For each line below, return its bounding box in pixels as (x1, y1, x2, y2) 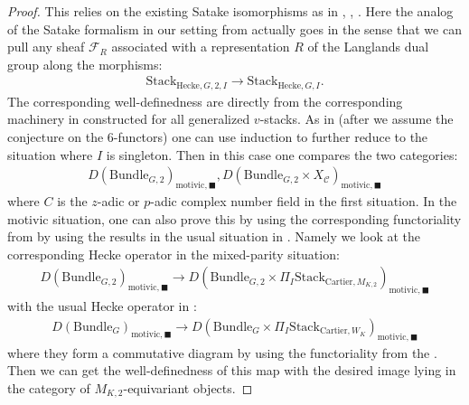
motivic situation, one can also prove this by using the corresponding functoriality (7, 209, 462, 228)
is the (57, 192, 88, 211)
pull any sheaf (7, 37, 85, 56)
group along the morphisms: (7, 54, 163, 73)
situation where (7, 145, 93, 164)
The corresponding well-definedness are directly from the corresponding (7, 91, 403, 110)
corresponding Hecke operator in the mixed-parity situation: (7, 244, 340, 263)
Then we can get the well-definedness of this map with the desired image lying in (7, 361, 456, 380)
